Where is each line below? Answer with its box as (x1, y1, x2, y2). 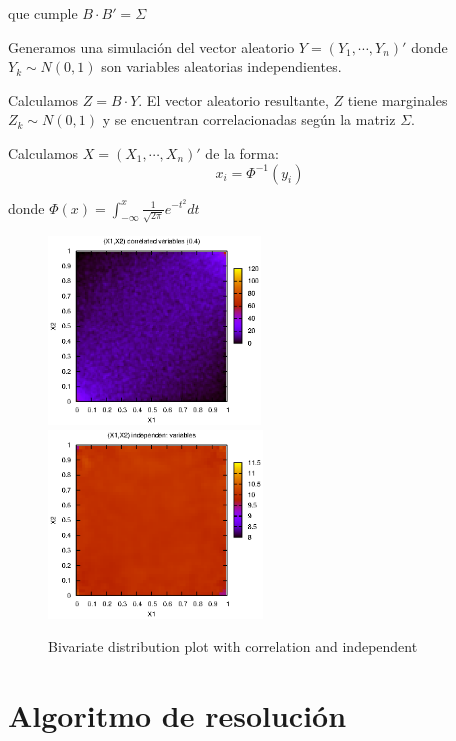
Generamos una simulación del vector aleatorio (8, 36, 295, 57)
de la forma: (205, 142, 279, 163)
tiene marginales (347, 89, 448, 110)
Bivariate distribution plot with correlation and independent (48, 636, 418, 657)
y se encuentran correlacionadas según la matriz (102, 109, 396, 130)
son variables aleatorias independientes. (101, 56, 342, 77)
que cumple (8, 3, 78, 23)
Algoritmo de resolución (8, 695, 347, 736)
